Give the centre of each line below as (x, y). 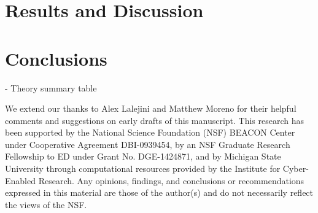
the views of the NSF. (46, 204)
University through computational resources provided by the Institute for (143, 168)
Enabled (20, 180)
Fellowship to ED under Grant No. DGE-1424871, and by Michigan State (143, 156)
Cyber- (296, 168)
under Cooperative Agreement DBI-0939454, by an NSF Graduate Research (148, 144)
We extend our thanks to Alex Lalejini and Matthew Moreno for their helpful (151, 108)
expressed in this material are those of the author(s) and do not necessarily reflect (159, 192)
